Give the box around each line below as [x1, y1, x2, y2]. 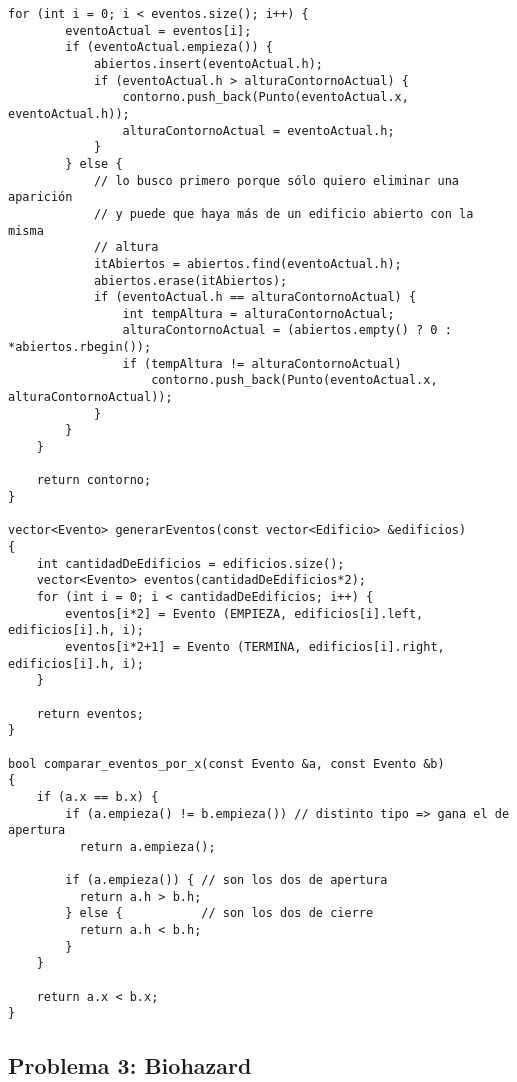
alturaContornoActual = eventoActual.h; [122, 123, 395, 138]
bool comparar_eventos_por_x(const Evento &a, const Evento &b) [8, 756, 445, 771]
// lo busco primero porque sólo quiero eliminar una [93, 173, 460, 188]
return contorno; [36, 473, 152, 488]
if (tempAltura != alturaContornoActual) [122, 356, 402, 371]
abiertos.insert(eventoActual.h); [93, 56, 323, 71]
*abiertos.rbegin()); [8, 340, 152, 355]
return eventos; [36, 706, 145, 721]
